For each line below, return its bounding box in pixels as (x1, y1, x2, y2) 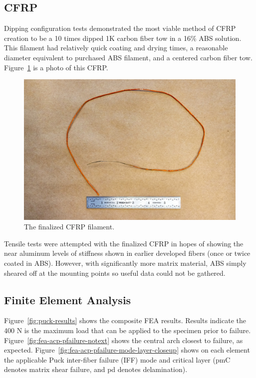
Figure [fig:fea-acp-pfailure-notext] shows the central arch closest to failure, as (4, 335, 243, 345)
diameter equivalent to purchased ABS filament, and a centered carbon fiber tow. (4, 52, 253, 62)
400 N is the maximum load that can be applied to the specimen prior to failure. (4, 325, 251, 336)
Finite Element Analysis (4, 292, 131, 307)
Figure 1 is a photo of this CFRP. (4, 62, 108, 72)
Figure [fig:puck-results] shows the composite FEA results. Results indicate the (4, 315, 246, 326)
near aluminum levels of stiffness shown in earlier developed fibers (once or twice (4, 248, 251, 258)
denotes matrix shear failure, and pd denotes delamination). (4, 364, 188, 375)
